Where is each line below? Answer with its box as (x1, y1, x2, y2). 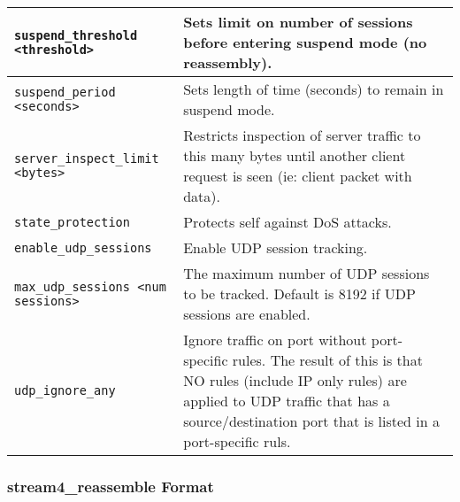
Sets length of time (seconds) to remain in (183, 79, 444, 99)
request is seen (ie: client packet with (183, 166, 412, 186)
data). (183, 186, 221, 206)
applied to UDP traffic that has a (183, 390, 390, 411)
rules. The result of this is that (232, 350, 423, 370)
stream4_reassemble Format (7, 475, 214, 497)
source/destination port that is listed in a (183, 411, 441, 431)
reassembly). (183, 52, 272, 73)
